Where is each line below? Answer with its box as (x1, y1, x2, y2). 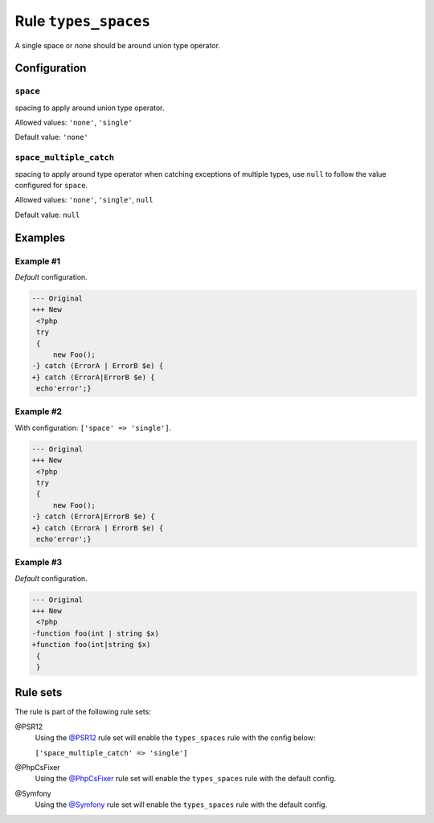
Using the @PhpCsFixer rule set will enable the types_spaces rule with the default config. (35, 774, 337, 784)
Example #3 (14, 557, 63, 568)
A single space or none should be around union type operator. (14, 40, 221, 50)
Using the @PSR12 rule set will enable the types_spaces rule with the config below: (35, 733, 316, 743)
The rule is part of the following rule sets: (14, 707, 152, 717)
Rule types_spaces (14, 12, 151, 30)
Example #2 (14, 406, 63, 417)
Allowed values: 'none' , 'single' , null (14, 195, 154, 205)
